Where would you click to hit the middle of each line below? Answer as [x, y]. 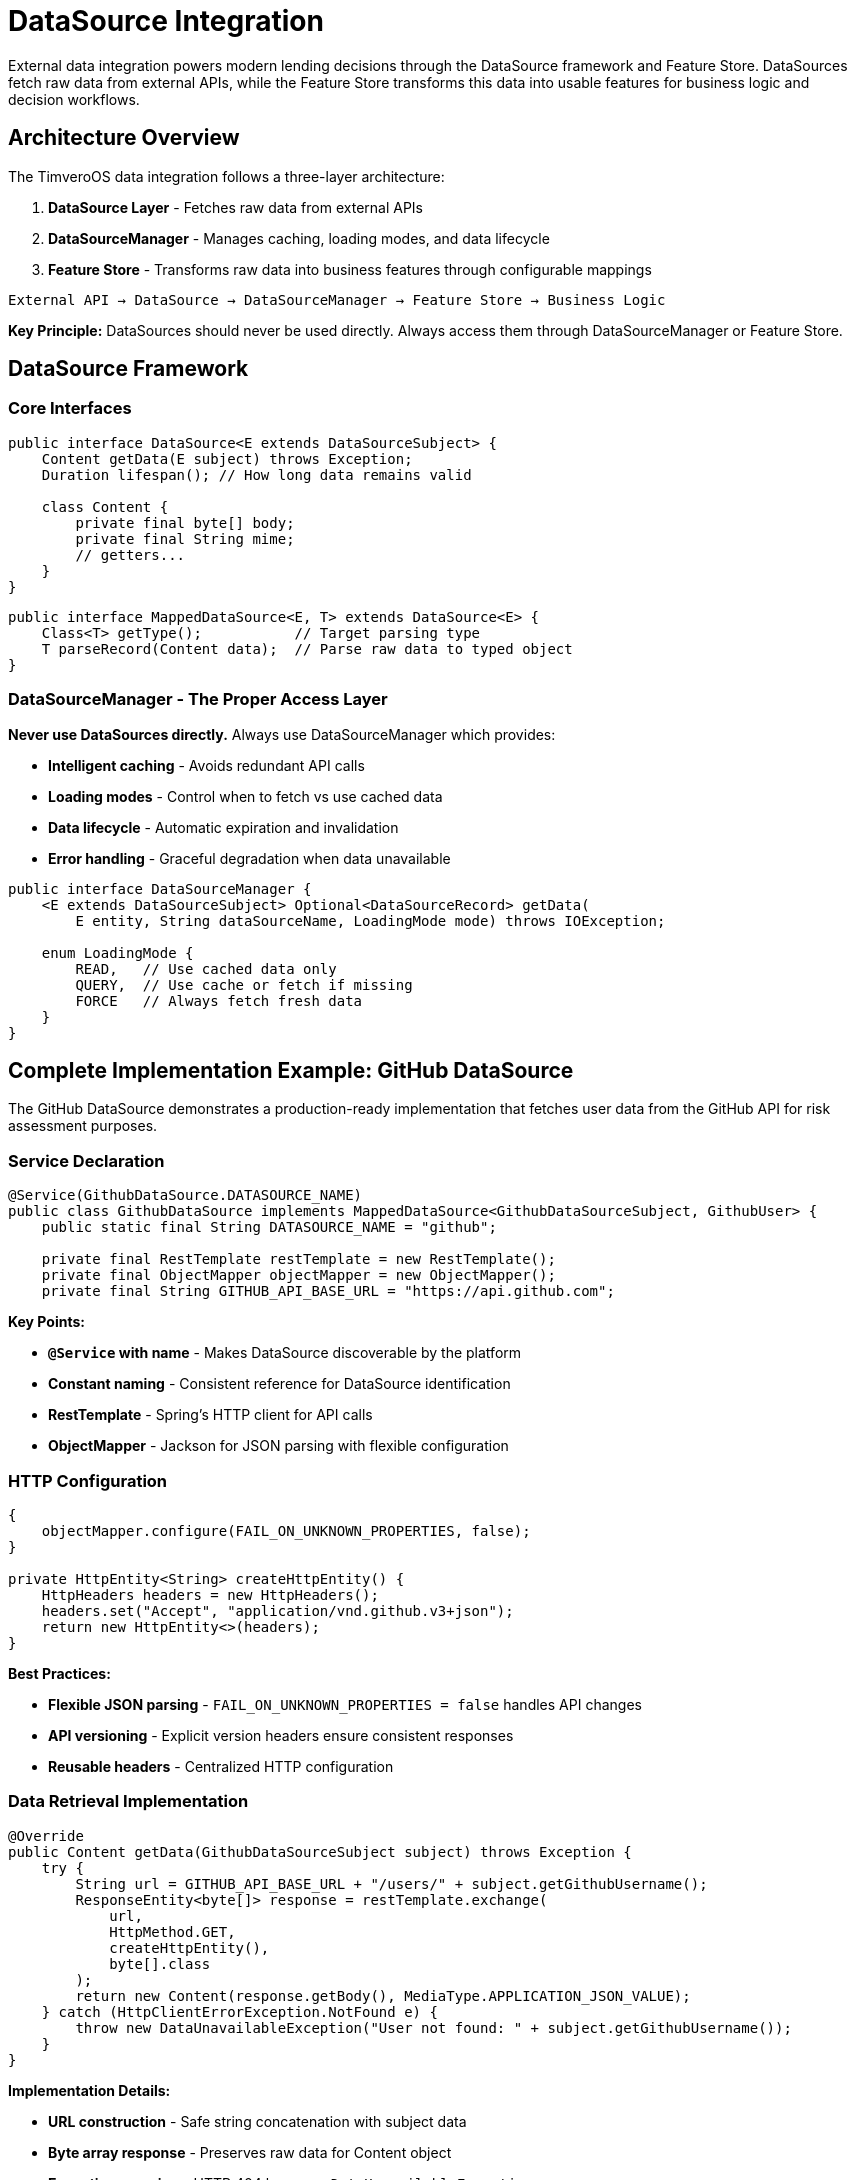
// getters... [130, 554]
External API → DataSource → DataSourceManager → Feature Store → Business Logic [337, 299]
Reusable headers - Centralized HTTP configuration [221, 1766]
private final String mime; [185, 538]
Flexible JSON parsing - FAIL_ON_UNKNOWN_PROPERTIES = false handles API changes [345, 1704]
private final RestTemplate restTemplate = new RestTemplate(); [298, 1259]
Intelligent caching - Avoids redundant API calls [206, 765]
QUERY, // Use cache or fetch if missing [244, 984]
